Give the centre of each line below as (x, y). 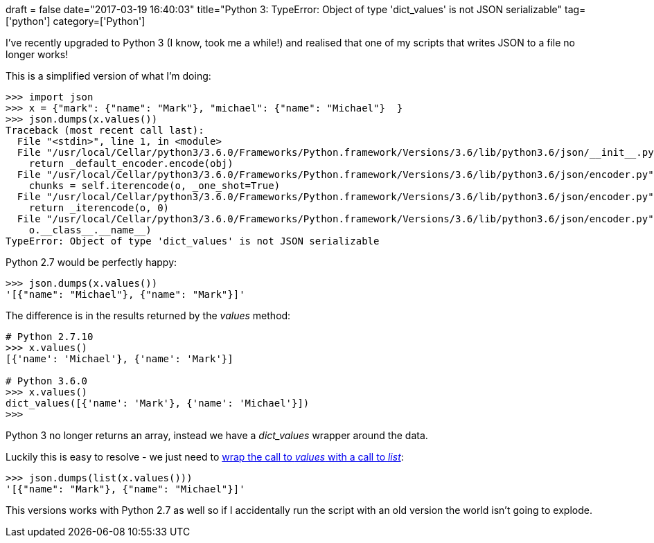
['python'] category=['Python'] (76, 21)
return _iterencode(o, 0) (99, 208)
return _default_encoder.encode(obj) (131, 163)
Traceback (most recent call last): (105, 130)
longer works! (37, 54)
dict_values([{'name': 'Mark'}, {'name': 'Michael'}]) (158, 403)
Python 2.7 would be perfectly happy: (91, 262)
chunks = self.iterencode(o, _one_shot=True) (154, 186)
